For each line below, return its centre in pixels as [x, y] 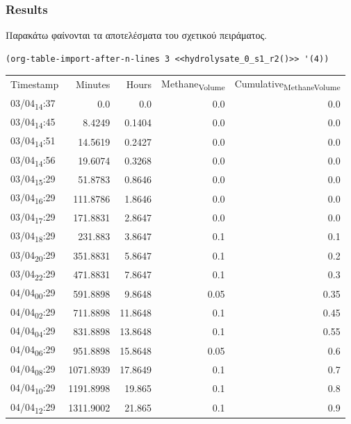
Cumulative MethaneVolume [287, 84]
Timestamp [35, 84]
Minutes [93, 84]
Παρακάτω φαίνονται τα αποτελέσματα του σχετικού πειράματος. [136, 35]
